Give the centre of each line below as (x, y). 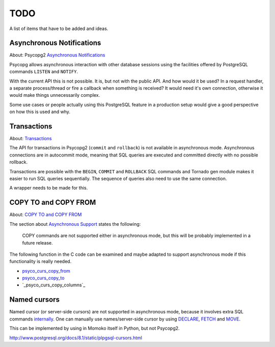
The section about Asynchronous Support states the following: (75, 224)
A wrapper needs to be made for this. (49, 188)
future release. (37, 243)
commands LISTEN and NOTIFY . (44, 72)
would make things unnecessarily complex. (55, 95)
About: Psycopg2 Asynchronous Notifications (57, 55)
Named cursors (35, 300)
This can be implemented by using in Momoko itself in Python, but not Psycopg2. (95, 328)
